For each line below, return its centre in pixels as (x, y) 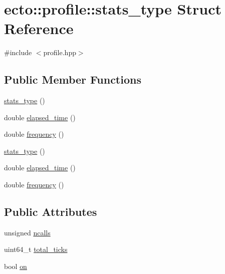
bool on (16, 266)
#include (18, 52)
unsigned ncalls (27, 232)
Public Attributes (51, 212)
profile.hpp (60, 52)
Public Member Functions (73, 79)
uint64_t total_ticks (36, 249)
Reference (39, 28)
